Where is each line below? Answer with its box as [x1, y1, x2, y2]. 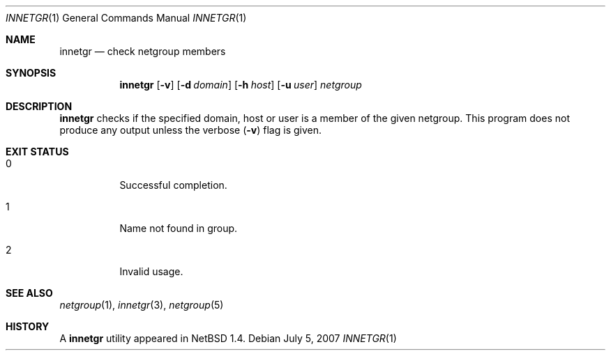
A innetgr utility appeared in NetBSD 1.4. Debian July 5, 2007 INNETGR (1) [59, 332, 397, 344]
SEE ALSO [6, 287, 53, 299]
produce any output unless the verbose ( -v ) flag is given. [59, 124, 322, 136]
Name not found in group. [119, 222, 238, 234]
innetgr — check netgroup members [59, 45, 226, 57]
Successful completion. [119, 179, 227, 191]
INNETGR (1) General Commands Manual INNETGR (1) [6, 12, 247, 24]
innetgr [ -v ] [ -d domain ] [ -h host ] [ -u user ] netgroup [119, 79, 362, 91]
